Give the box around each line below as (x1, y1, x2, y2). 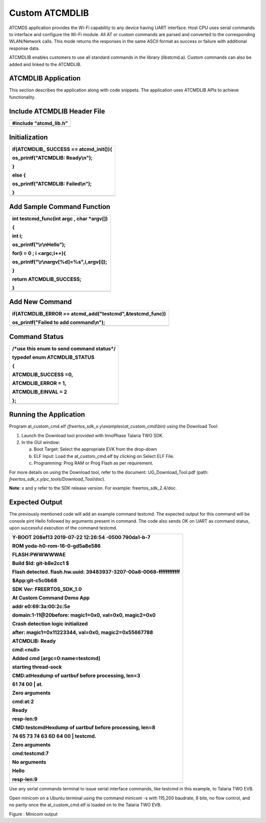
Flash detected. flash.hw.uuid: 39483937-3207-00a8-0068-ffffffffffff (12, 569, 180, 576)
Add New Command (9, 298, 72, 306)
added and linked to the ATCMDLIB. (9, 61, 82, 67)
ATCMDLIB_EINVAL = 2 (12, 388, 67, 395)
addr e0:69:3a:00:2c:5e (12, 603, 70, 610)
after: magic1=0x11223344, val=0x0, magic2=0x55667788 (12, 629, 153, 636)
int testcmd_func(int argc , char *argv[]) (12, 215, 108, 222)
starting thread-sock (12, 663, 62, 670)
